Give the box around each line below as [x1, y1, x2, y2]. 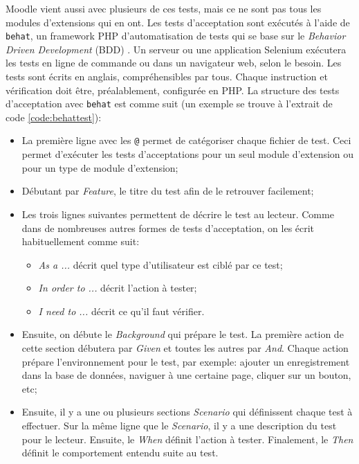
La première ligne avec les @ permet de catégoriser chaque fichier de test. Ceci [21, 133, 351, 148]
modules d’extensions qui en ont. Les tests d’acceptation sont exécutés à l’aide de [6, 15, 350, 29]
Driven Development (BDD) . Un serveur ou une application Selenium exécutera [6, 42, 347, 56]
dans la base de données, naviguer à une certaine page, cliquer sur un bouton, [21, 368, 351, 382]
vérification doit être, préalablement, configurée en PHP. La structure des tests [6, 82, 340, 97]
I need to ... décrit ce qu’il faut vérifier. [38, 303, 205, 318]
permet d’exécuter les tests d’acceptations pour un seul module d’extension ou [21, 147, 354, 161]
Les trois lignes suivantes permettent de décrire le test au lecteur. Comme [21, 206, 334, 221]
